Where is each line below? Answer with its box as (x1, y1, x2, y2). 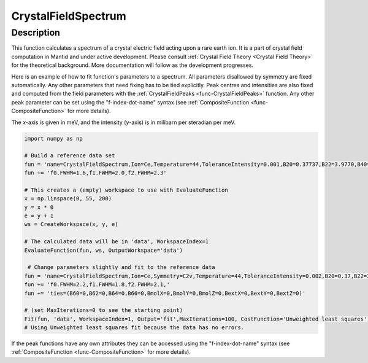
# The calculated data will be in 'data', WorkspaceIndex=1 (24, 238, 209, 245)
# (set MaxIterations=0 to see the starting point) (24, 307, 183, 314)
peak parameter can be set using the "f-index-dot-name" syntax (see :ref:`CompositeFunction (11, 98, 250, 106)
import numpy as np (24, 135, 83, 142)
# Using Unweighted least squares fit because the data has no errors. (24, 324, 245, 331)
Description (11, 27, 61, 38)
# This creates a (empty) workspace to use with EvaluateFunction (24, 186, 228, 193)
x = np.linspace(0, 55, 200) (24, 195, 112, 202)
